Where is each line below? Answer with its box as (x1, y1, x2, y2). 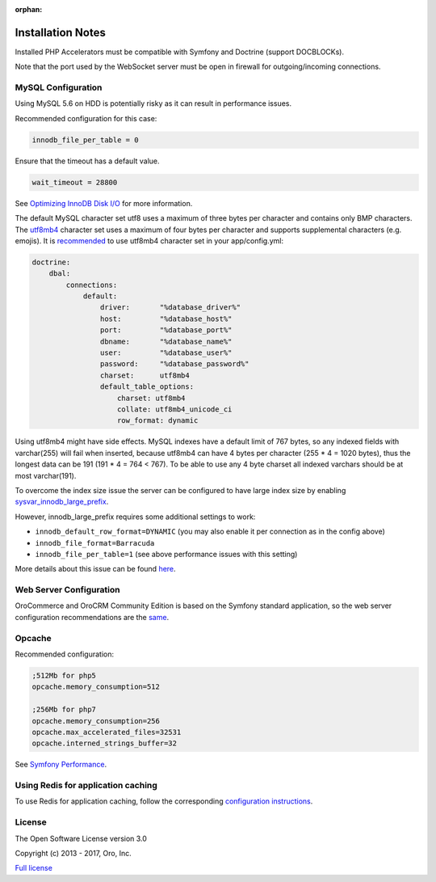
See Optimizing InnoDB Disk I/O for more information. (15, 198, 193, 208)
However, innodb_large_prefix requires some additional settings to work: (15, 512, 256, 521)
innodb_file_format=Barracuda (35, 538, 155, 547)
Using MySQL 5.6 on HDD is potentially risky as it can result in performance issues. (15, 99, 292, 108)
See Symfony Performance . (15, 760, 107, 770)
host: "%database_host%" (99, 314, 233, 323)
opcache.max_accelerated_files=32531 (31, 728, 182, 736)
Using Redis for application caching (15, 780, 157, 791)
